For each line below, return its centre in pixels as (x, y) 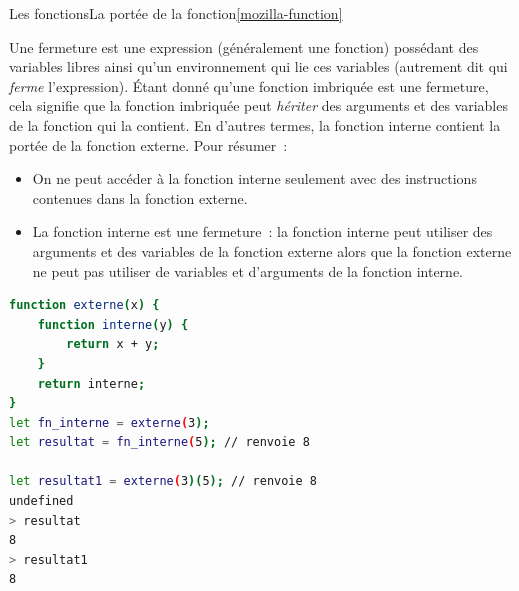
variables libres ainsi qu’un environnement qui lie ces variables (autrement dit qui (258, 66)
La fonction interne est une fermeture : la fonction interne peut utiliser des (262, 231)
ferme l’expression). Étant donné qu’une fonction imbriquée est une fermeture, (249, 85)
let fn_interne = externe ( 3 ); (109, 422)
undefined (41, 501)
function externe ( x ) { (84, 305)
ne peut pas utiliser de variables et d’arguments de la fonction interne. (247, 270)
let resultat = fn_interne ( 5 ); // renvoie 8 (159, 442)
